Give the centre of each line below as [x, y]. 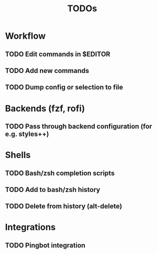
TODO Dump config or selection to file [64, 87]
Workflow [25, 36]
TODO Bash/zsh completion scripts [60, 173]
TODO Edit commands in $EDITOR [58, 54]
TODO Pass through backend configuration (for [79, 126]
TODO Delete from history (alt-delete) [64, 206]
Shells [18, 155]
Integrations [31, 227]
